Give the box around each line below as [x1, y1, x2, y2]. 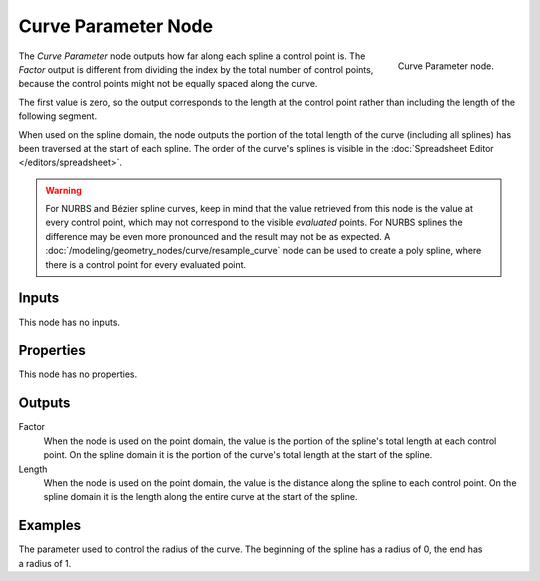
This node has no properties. [18, 368, 138, 380]
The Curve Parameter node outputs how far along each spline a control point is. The [18, 50, 366, 62]
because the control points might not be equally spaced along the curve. [18, 78, 318, 90]
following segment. [18, 110, 98, 122]
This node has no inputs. [18, 316, 120, 328]
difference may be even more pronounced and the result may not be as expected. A [45, 230, 391, 242]
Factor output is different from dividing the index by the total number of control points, [18, 63, 374, 75]
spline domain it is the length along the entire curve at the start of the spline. [43, 491, 358, 503]
